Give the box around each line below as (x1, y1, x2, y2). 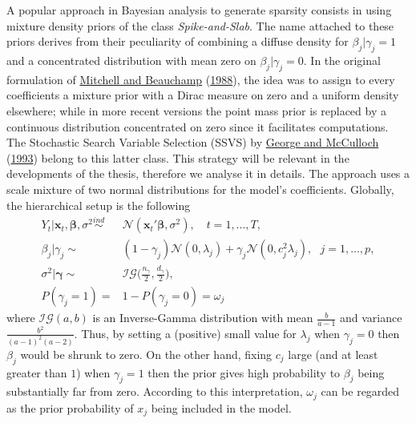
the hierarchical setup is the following (6, 196, 191, 213)
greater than (6, 364, 67, 381)
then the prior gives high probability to (147, 364, 341, 381)
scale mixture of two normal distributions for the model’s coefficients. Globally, (6, 180, 394, 197)
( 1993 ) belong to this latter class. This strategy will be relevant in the (6, 149, 349, 166)
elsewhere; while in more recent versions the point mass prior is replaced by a (6, 102, 386, 119)
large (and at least (288, 345, 378, 362)
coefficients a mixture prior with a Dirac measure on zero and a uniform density (6, 87, 399, 103)
